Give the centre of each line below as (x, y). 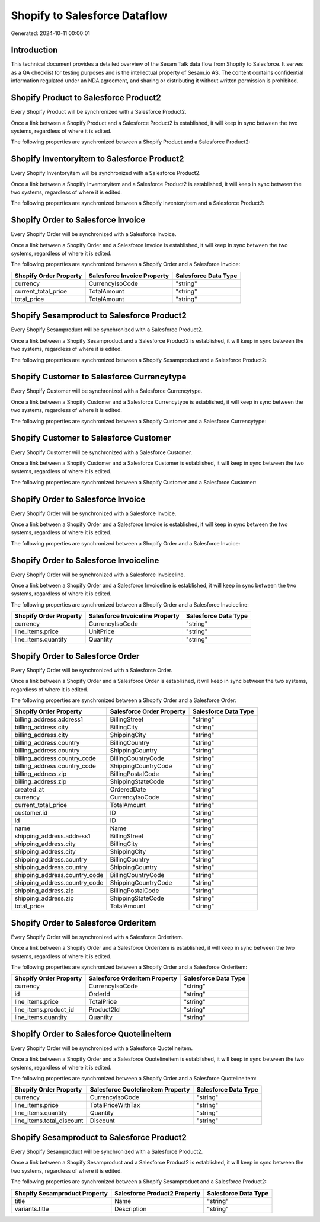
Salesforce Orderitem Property (133, 978)
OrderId (100, 994)
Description (131, 1208)
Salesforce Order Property (148, 711)
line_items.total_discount (49, 1121)
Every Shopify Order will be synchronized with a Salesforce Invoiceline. (98, 575)
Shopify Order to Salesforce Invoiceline (85, 560)
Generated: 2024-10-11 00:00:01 (50, 33)
